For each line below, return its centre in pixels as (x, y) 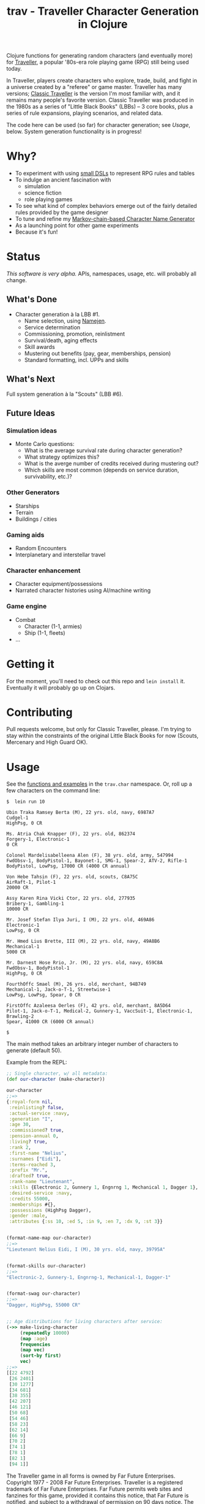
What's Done (32, 300)
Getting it (31, 664)
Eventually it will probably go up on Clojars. (61, 688)
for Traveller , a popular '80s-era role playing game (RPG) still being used (98, 62)
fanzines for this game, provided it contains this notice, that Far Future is (98, 1495)
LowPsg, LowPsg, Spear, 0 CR (43, 995)
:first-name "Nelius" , (38, 1153)
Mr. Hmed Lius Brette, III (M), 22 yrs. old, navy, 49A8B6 (83, 942)
